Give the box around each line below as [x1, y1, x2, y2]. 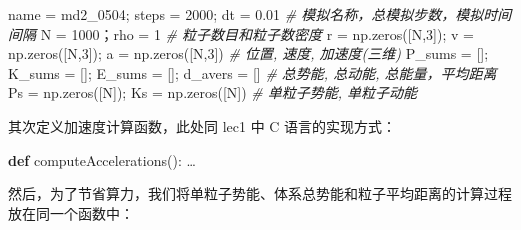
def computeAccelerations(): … [8, 149, 196, 170]
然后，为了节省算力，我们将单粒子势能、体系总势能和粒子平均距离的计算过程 [8, 183, 512, 204]
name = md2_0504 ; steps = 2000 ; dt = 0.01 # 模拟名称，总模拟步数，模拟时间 [8, 4, 512, 24]
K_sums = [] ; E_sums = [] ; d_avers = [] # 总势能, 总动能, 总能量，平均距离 [8, 62, 497, 83]
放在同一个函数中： [8, 202, 134, 223]
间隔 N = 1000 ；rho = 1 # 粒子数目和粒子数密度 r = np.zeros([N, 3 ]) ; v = [8, 23, 474, 44]
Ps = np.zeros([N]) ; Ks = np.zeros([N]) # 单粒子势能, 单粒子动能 [8, 82, 418, 103]
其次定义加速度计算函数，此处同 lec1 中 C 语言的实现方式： [8, 115, 397, 136]
